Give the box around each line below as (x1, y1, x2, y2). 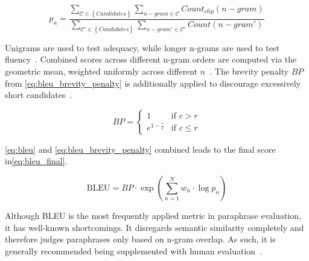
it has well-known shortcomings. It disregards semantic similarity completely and (5, 221, 304, 233)
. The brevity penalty (209, 64, 288, 77)
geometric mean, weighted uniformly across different (5, 64, 198, 77)
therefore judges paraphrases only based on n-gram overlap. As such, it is (5, 233, 276, 245)
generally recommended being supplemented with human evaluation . (5, 244, 263, 257)
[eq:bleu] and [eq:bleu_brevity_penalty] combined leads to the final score (5, 143, 276, 155)
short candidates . (5, 88, 72, 101)
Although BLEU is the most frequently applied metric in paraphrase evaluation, (5, 209, 302, 221)
